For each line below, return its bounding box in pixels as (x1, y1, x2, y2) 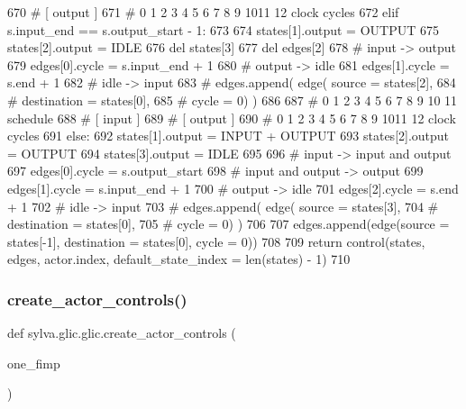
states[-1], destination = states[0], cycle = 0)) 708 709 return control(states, (7, 232, 425, 250)
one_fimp (7, 353, 60, 372)
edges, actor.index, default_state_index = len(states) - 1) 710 (7, 250, 351, 268)
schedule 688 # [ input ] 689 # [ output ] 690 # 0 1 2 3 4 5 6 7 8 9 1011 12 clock (7, 108, 456, 127)
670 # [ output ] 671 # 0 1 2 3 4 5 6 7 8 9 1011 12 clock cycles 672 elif (7, 3, 399, 21)
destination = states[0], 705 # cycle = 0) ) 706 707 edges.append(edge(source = (7, 214, 450, 233)
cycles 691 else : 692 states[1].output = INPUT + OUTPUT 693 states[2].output (7, 126, 450, 145)
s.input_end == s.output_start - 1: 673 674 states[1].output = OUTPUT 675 (7, 20, 439, 39)
